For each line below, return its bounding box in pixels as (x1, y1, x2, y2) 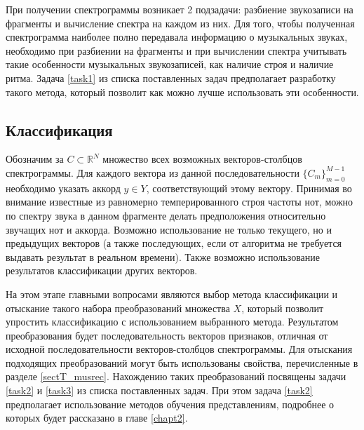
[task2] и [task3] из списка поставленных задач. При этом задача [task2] (6, 383, 313, 398)
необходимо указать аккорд (6, 180, 121, 195)
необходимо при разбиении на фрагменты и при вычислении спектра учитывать (6, 43, 347, 58)
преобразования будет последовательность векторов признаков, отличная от (6, 328, 328, 342)
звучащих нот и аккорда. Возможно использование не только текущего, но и (6, 222, 332, 236)
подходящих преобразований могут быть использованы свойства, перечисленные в (6, 355, 358, 370)
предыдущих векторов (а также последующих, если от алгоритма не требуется (6, 236, 342, 250)
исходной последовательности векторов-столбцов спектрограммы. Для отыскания (6, 342, 353, 356)
